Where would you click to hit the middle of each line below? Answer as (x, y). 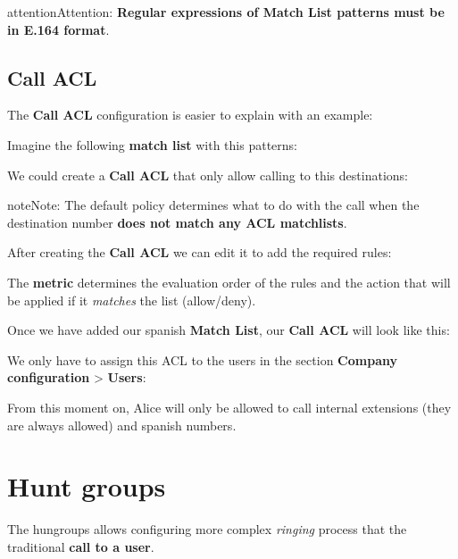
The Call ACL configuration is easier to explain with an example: (190, 115)
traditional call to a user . (81, 546)
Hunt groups (87, 486)
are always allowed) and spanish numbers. (122, 425)
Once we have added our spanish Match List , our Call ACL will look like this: (229, 330)
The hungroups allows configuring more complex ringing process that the (207, 529)
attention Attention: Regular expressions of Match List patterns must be (226, 12)
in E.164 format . (58, 29)
